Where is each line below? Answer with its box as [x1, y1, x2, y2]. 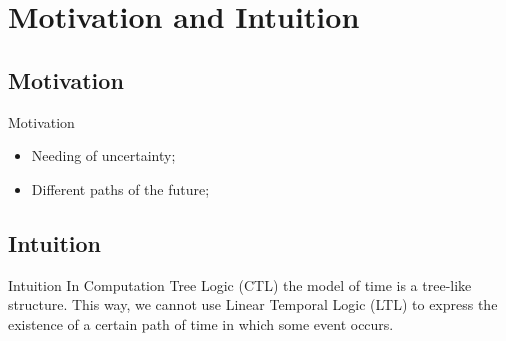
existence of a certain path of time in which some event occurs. [8, 313, 394, 334]
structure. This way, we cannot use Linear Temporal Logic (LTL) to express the [8, 294, 498, 315]
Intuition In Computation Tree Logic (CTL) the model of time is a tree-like [8, 274, 472, 295]
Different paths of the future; [31, 178, 210, 199]
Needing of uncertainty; [31, 145, 176, 166]
